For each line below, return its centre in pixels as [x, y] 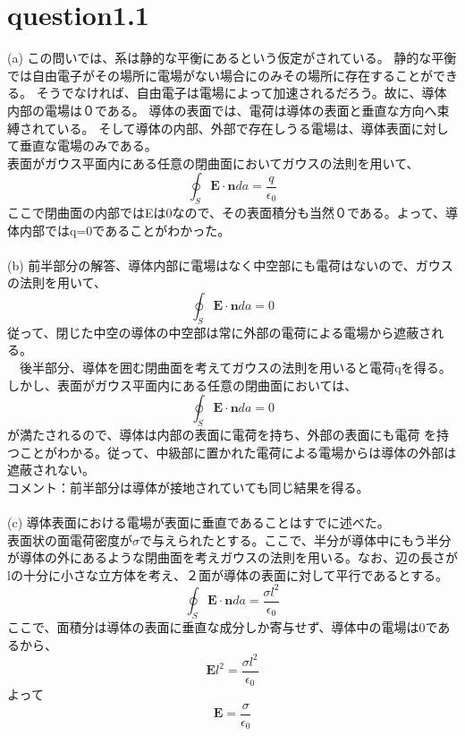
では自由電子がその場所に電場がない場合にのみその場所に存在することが [220, 75]
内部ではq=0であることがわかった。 [125, 230]
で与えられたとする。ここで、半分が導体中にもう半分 [296, 539]
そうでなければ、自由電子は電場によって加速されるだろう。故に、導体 [241, 93]
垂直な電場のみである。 [88, 145]
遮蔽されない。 [51, 470]
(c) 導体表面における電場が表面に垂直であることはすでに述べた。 [199, 522]
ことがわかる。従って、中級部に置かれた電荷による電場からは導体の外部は [238, 452]
